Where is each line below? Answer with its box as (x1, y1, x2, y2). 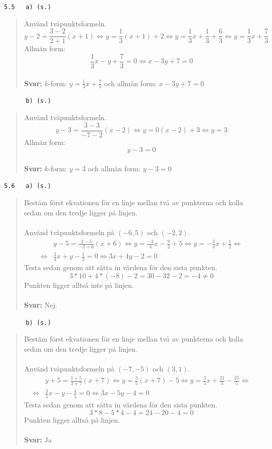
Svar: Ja (24, 434, 52, 445)
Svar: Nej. (24, 300, 57, 310)
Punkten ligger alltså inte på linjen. (24, 279, 134, 290)
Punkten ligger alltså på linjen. (24, 415, 120, 425)
